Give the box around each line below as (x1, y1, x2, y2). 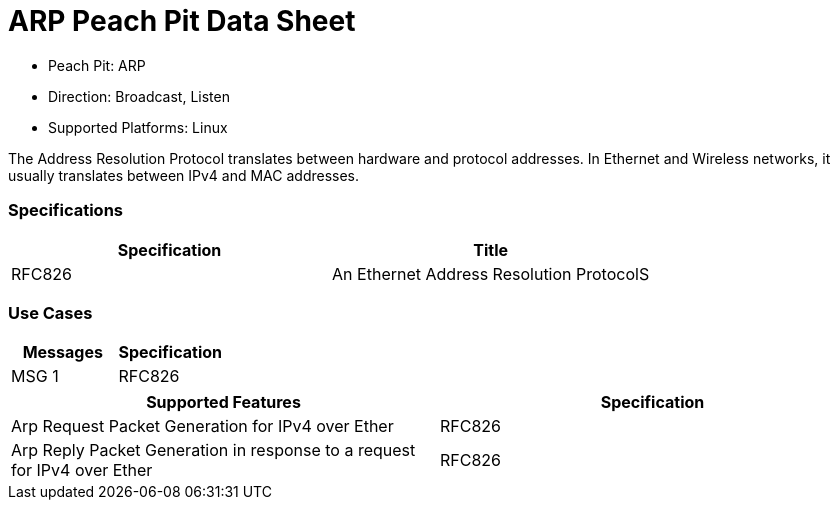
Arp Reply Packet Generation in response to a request (11, 440, 416, 461)
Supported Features (146, 392, 301, 413)
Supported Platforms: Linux (48, 118, 228, 136)
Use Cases (8, 302, 93, 323)
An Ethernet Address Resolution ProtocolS (332, 263, 650, 284)
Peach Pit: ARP (48, 56, 146, 74)
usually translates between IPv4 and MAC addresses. (8, 166, 360, 184)
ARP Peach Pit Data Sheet (8, 4, 356, 38)
